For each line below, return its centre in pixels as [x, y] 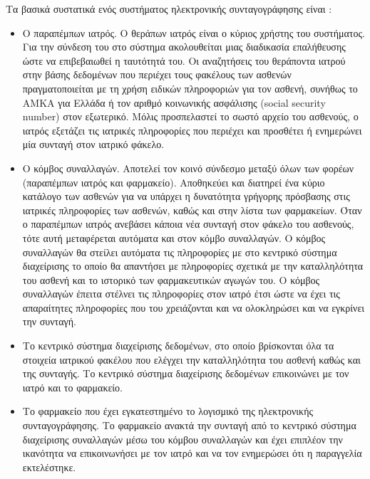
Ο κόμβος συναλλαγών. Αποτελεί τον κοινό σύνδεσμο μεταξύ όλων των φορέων [188, 168]
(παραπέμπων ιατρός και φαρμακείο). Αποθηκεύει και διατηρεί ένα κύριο [174, 182]
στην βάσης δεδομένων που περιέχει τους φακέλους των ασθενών [157, 74]
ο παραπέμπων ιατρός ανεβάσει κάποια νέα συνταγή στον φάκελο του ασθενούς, [188, 224]
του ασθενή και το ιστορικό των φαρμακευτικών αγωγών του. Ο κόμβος [171, 279]
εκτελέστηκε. [49, 467]
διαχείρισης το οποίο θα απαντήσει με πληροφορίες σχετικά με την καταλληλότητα [193, 266]
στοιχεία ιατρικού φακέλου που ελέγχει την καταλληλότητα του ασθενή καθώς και [191, 359]
